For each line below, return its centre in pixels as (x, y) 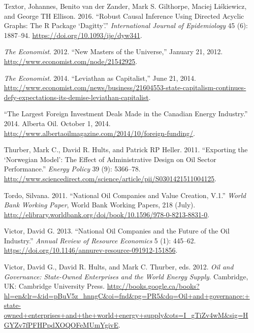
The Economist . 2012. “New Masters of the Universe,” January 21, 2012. (113, 51)
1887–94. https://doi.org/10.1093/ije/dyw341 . (73, 35)
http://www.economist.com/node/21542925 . (71, 61)
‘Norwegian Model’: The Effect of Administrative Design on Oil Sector (110, 159)
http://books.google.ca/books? (153, 286)
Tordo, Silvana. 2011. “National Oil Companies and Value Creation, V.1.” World (125, 195)
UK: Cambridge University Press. (54, 286)
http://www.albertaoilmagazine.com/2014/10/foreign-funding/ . (100, 133)
